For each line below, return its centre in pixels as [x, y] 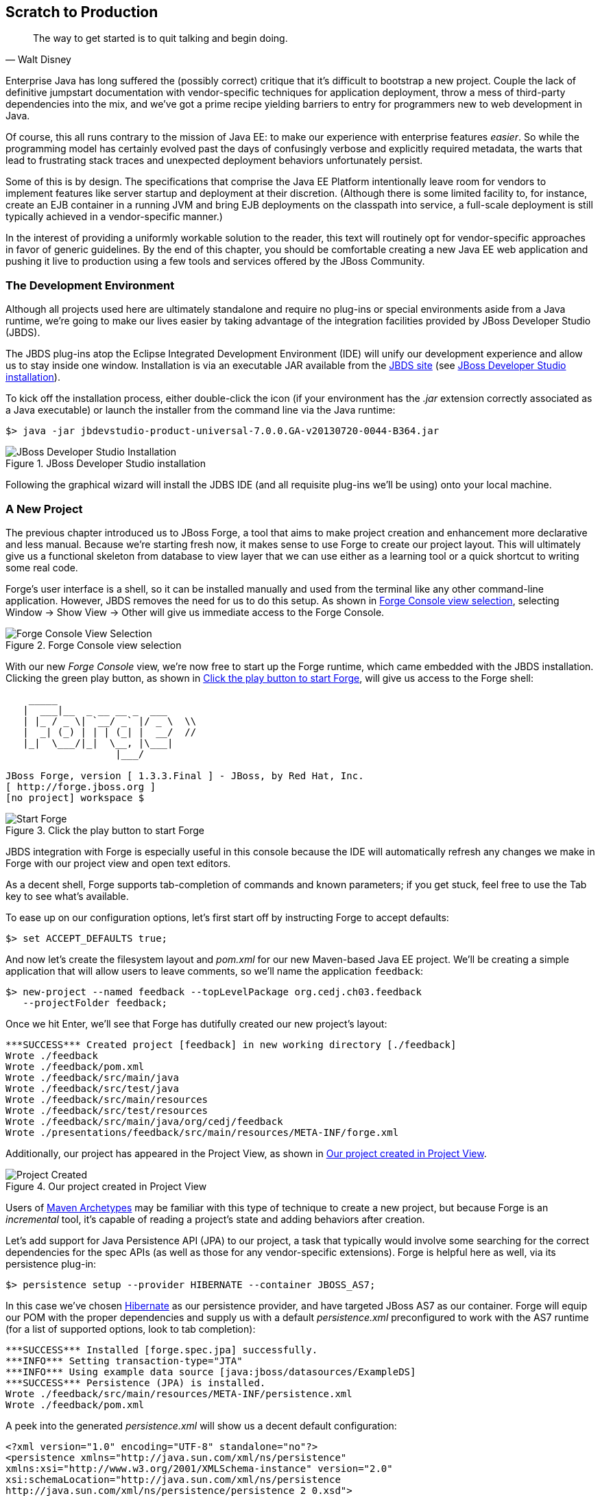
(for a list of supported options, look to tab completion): [131, 1329]
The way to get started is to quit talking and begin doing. [160, 38]
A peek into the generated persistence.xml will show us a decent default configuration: [201, 1425]
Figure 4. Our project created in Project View [106, 1186]
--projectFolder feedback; [95, 1002]
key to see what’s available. [67, 896]
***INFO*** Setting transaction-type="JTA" [124, 1361]
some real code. [42, 567]
